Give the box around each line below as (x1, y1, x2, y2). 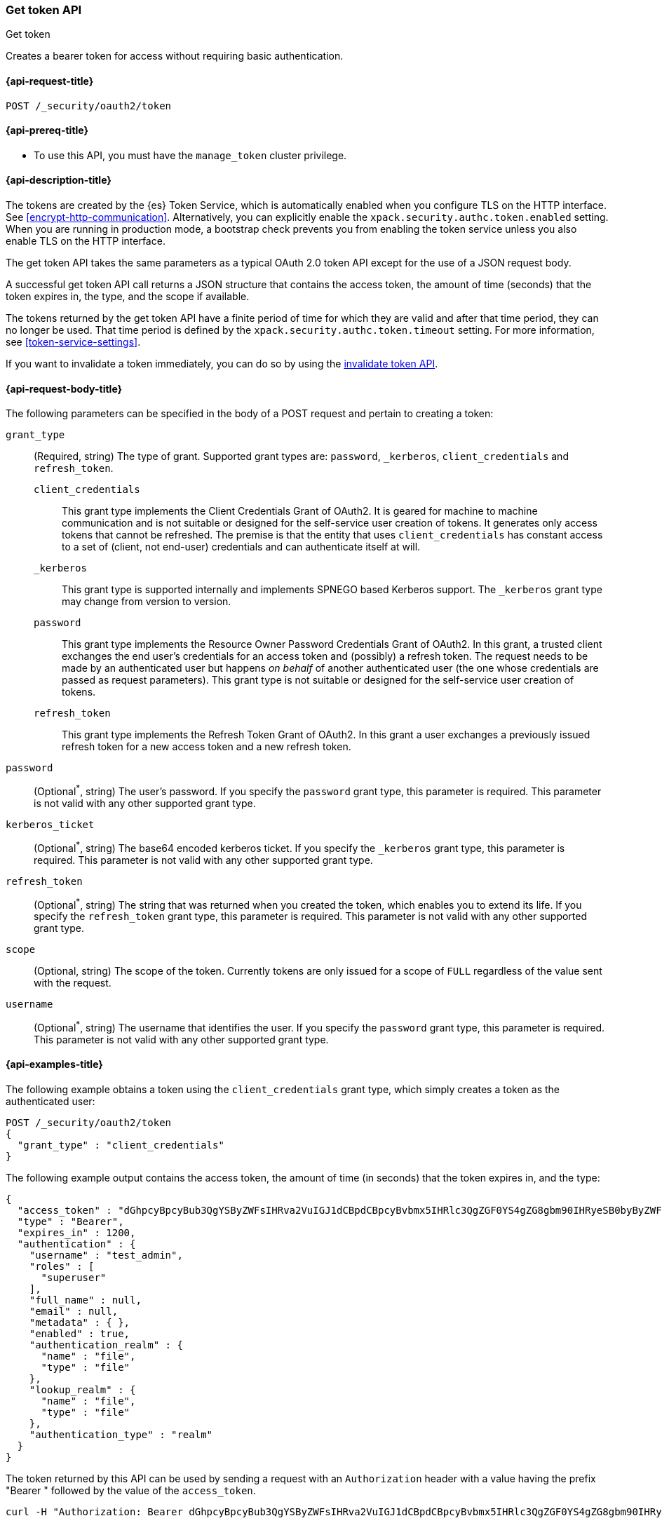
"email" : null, (29, 1306, 119, 1318)
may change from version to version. (62, 595, 231, 608)
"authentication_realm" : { (29, 1339, 183, 1351)
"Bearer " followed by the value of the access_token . (6, 1484, 256, 1497)
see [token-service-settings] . (6, 336, 141, 348)
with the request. (34, 977, 112, 989)
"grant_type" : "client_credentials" (17, 1139, 224, 1151)
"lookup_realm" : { (29, 1384, 136, 1396)
